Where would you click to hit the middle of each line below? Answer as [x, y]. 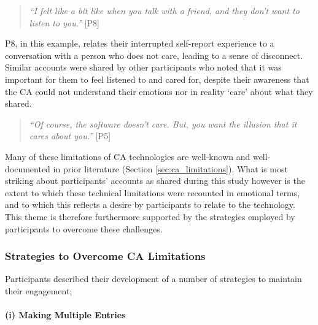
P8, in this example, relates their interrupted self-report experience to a [140, 43]
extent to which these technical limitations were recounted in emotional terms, [153, 192]
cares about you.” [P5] [70, 136]
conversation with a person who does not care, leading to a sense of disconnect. [154, 55]
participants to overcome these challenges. [84, 228]
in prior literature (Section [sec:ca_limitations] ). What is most [170, 168]
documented [28, 168]
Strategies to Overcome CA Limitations [105, 256]
